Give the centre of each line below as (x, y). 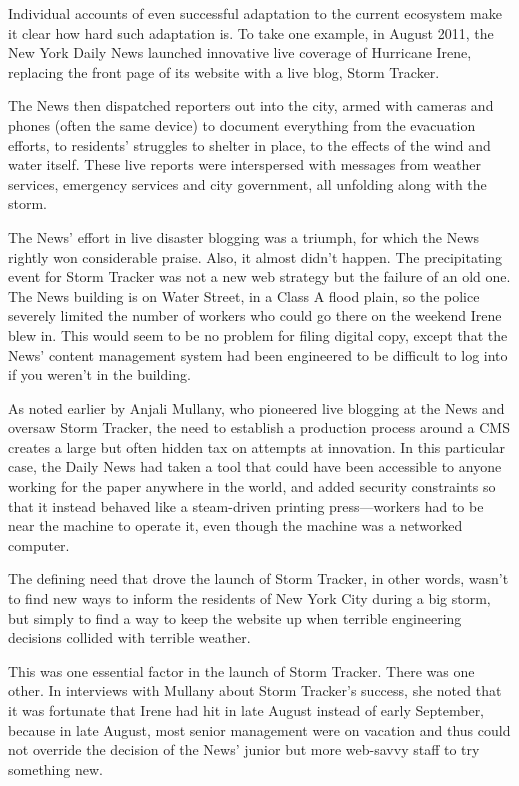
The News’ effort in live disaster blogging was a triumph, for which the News (244, 236)
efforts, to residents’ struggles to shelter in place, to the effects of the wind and (249, 144)
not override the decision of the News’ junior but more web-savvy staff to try (244, 749)
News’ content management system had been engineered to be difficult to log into (258, 354)
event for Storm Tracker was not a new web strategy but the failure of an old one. (259, 276)
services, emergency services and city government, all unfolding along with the (247, 183)
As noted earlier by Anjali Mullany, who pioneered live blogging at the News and (256, 407)
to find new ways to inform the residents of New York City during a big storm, (249, 598)
